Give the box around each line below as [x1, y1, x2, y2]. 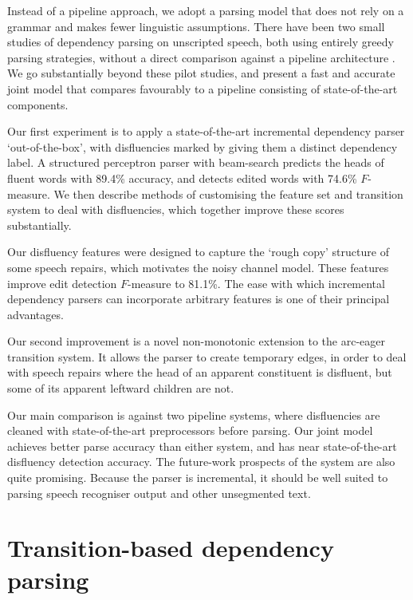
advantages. [7, 306, 64, 322]
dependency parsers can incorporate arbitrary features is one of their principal [7, 290, 390, 307]
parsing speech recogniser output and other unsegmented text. [7, 484, 311, 501]
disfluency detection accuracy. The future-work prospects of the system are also [7, 453, 395, 470]
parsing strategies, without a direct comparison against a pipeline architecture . [7, 49, 395, 65]
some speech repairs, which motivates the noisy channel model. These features [7, 259, 389, 275]
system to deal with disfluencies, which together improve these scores [7, 201, 344, 218]
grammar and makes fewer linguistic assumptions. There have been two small [7, 18, 385, 34]
